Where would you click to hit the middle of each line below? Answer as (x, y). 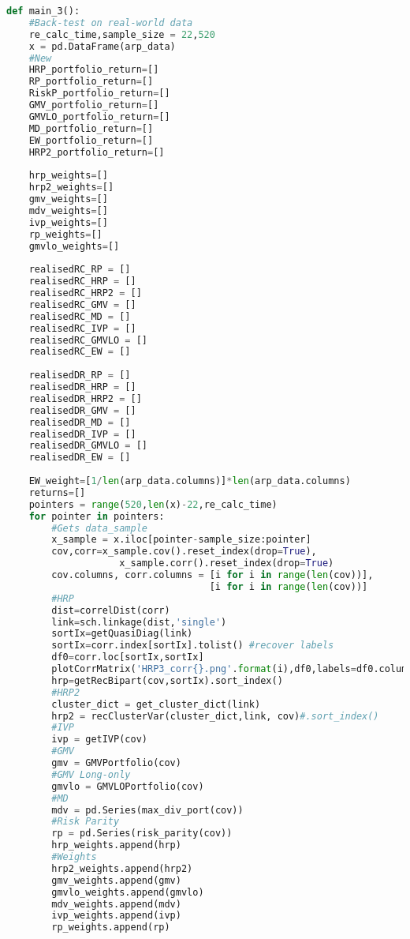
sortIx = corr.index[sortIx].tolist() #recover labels (193, 646)
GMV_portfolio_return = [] (94, 105)
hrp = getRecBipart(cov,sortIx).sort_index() (167, 680)
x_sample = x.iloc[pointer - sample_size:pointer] (181, 540)
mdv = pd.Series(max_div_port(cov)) (147, 810)
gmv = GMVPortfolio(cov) (116, 763)
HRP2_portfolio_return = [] (97, 152)
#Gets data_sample (99, 528)
